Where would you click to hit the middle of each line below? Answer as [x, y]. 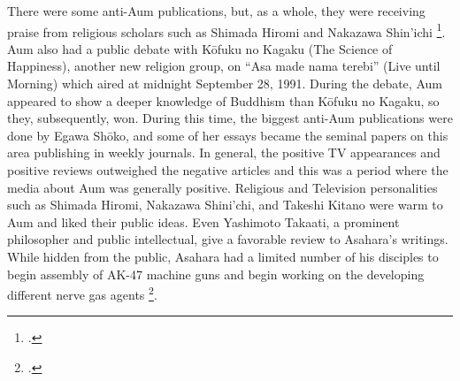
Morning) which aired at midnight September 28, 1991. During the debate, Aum [225, 84]
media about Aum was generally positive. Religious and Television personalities [222, 187]
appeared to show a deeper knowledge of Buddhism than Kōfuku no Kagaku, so [223, 100]
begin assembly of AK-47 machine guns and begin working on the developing [216, 274]
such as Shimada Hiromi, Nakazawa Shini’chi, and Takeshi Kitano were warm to [225, 205]
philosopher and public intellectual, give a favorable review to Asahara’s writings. [228, 239]
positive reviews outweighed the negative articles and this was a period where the [228, 170]
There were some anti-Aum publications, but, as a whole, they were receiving [216, 11]
